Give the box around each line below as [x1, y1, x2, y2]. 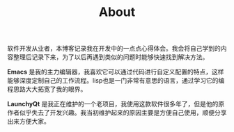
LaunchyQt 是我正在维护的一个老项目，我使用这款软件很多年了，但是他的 [7, 100, 219, 108]
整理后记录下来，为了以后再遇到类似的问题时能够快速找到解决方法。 [13, 53, 209, 61]
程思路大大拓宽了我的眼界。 [7, 85, 87, 94]
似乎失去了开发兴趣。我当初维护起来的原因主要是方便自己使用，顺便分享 [19, 108, 227, 117]
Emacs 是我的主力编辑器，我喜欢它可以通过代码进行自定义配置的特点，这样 [7, 67, 224, 76]
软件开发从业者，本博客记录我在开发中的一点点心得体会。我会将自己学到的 [7, 44, 221, 53]
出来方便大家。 [7, 117, 50, 126]
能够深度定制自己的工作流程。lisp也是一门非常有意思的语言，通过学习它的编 [7, 76, 225, 85]
